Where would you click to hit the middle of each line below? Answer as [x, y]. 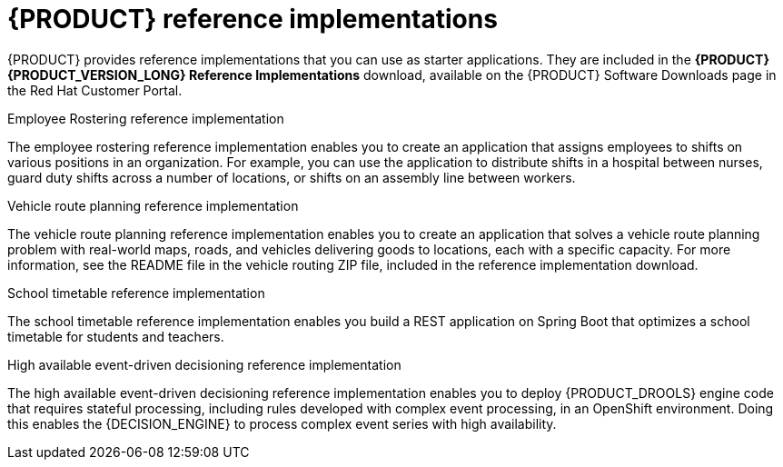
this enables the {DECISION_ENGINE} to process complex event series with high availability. [282, 423]
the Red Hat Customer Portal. [95, 90]
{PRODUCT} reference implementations [253, 19]
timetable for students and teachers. [116, 336]
